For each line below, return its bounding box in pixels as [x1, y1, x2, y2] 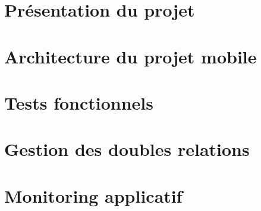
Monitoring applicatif [4, 183, 183, 207]
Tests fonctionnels [4, 90, 153, 114]
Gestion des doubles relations [4, 137, 250, 161]
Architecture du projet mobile [4, 44, 257, 68]
